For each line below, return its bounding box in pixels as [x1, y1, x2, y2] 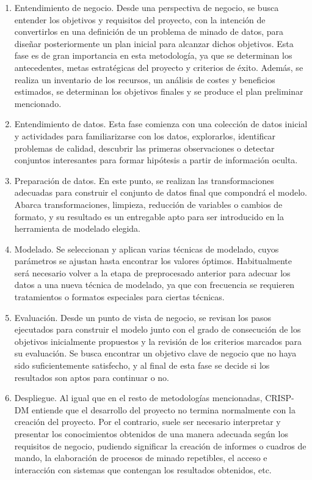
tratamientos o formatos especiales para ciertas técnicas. [14, 290, 225, 303]
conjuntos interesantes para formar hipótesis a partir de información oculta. [14, 153, 298, 166]
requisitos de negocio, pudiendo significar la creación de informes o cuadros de [14, 439, 307, 452]
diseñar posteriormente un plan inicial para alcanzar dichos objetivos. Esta [14, 37, 294, 50]
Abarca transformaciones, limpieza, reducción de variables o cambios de [14, 198, 283, 210]
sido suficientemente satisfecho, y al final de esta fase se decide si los [14, 359, 270, 372]
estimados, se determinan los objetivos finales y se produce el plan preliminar [14, 85, 303, 98]
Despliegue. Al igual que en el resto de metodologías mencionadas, [14, 391, 263, 404]
